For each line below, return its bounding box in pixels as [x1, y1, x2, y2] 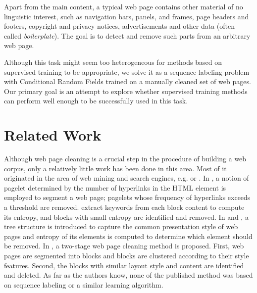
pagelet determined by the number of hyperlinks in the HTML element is [4, 182, 226, 193]
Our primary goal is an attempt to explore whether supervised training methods [4, 86, 248, 96]
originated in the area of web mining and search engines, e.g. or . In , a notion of [4, 173, 249, 183]
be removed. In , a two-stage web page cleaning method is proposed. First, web [4, 241, 244, 251]
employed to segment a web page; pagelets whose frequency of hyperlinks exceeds [4, 192, 251, 202]
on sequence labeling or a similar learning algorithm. [4, 279, 163, 290]
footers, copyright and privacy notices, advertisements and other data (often [4, 21, 235, 31]
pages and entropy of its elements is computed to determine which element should [4, 231, 253, 241]
